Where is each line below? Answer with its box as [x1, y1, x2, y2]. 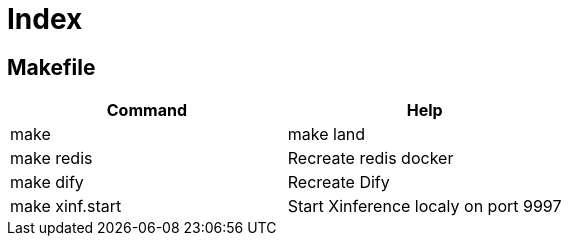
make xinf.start [10, 196, 122, 217]
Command [106, 100, 187, 121]
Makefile [7, 54, 96, 80]
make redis [10, 148, 93, 169]
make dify [10, 172, 84, 193]
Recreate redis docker [287, 148, 454, 169]
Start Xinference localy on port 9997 [287, 196, 562, 217]
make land [287, 124, 366, 145]
